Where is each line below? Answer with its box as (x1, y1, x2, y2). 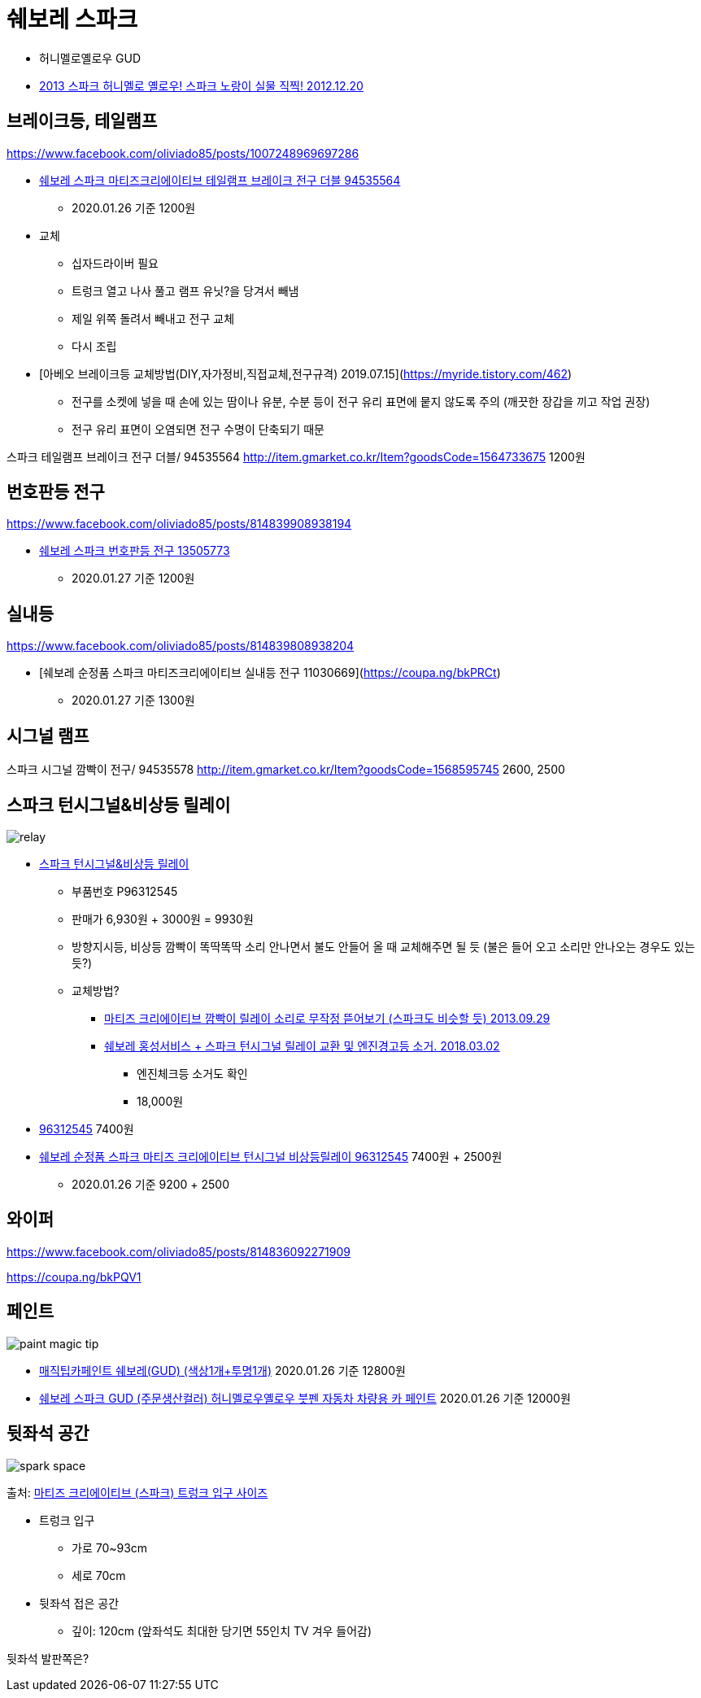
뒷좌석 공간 (7, 1423, 89, 1444)
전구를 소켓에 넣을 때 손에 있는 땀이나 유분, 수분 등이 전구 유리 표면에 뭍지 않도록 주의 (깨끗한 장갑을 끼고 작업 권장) (72, 394, 651, 408)
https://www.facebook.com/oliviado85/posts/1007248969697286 (7, 146, 359, 160)
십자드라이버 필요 (72, 255, 159, 270)
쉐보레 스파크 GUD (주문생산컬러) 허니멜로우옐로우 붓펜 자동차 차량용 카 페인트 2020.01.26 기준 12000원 (39, 1390, 571, 1405)
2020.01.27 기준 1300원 (72, 693, 195, 708)
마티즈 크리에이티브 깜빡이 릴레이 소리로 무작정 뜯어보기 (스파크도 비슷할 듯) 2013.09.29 (104, 1011, 551, 1025)
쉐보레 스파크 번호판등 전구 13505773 (39, 543, 230, 558)
